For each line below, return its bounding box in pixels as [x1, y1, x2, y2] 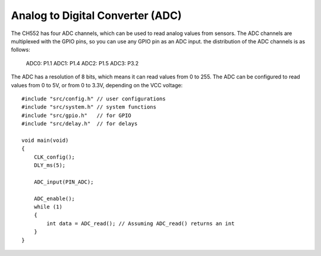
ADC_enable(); [33, 195, 75, 202]
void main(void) [21, 137, 69, 144]
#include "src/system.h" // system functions [21, 104, 157, 110]
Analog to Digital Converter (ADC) [11, 9, 182, 22]
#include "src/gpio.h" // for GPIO [21, 112, 132, 119]
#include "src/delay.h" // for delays [21, 121, 138, 127]
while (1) [33, 203, 62, 210]
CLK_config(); [33, 153, 75, 160]
